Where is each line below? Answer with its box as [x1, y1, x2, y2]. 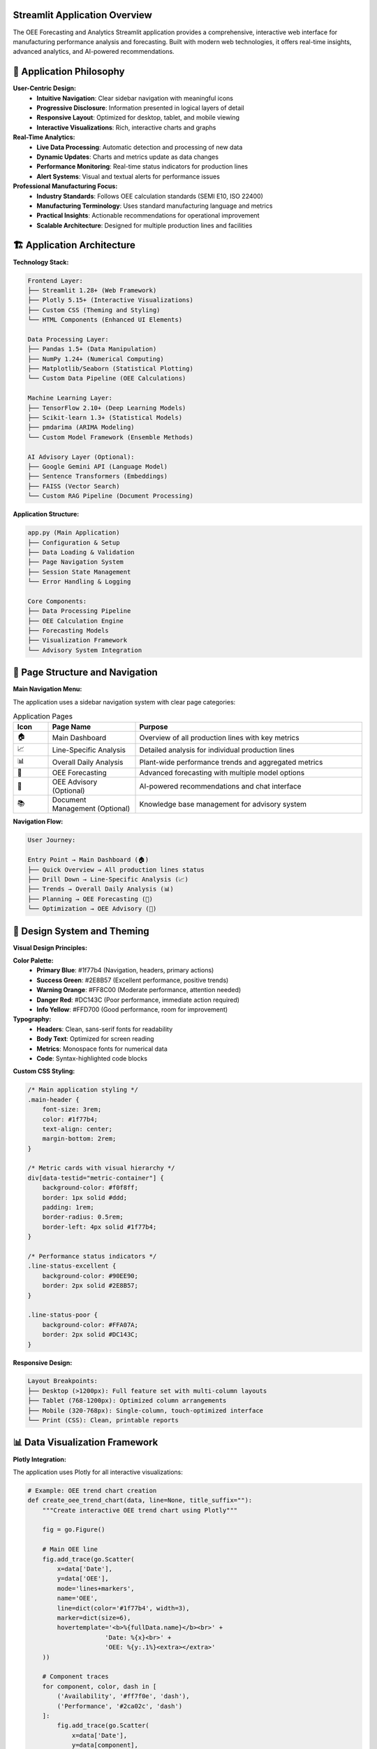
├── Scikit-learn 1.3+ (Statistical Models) [27, 413, 183, 422]
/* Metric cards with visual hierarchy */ [27, 1164, 175, 1172]
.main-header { [27, 1096, 80, 1103]
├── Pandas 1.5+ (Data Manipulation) [27, 345, 157, 353]
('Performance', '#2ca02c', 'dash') [57, 1702, 183, 1710]
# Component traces [42, 1673, 110, 1680]
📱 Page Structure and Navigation [13, 667, 158, 679]
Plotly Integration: [13, 1455, 66, 1464]
